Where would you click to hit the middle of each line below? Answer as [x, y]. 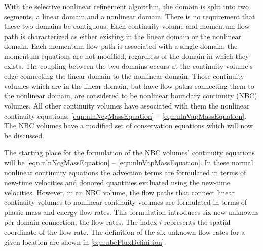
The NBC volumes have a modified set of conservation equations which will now [128, 126]
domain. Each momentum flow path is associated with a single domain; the [121, 46]
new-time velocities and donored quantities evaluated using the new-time [117, 182]
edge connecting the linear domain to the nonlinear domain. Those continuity [124, 76]
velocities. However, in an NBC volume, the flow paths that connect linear [119, 192]
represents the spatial [197, 222]
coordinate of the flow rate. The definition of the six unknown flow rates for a [125, 232]
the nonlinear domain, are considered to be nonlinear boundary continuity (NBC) [131, 96]
